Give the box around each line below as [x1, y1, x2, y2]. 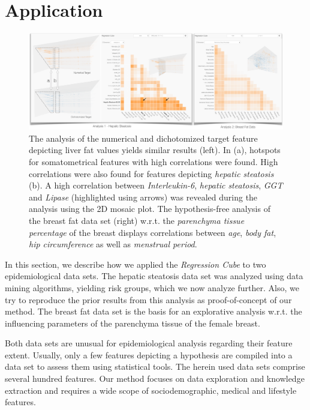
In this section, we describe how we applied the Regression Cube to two [5, 258, 266, 270]
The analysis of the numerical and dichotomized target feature [29, 131, 258, 144]
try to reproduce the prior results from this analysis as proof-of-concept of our [5, 293, 292, 306]
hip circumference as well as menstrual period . [29, 238, 197, 250]
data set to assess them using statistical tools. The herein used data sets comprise [5, 360, 305, 373]
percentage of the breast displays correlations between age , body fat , [29, 226, 276, 238]
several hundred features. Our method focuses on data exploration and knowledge [5, 372, 305, 385]
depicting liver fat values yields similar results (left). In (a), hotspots [29, 143, 281, 156]
